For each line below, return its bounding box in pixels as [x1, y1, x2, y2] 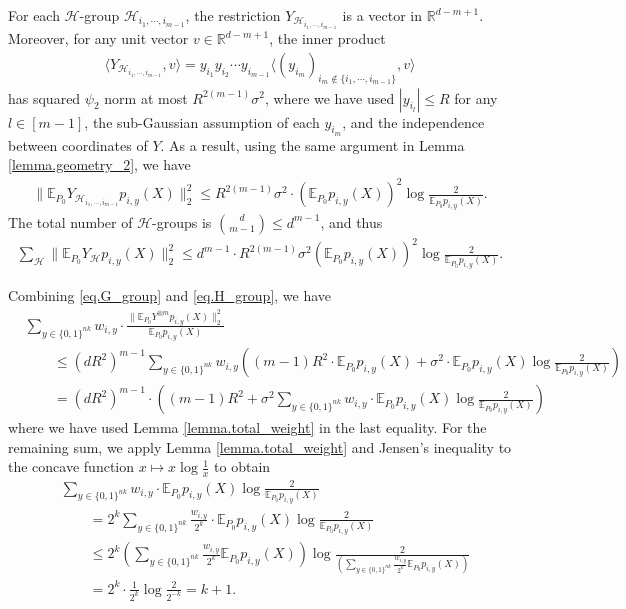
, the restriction [185, 5, 281, 25]
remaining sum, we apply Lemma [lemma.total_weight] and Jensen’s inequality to [8, 436, 512, 457]
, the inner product [269, 28, 386, 49]
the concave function [8, 456, 134, 477]
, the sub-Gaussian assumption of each [84, 111, 320, 132]
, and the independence [342, 111, 485, 132]
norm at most [104, 87, 188, 108]
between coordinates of [8, 134, 148, 155]
